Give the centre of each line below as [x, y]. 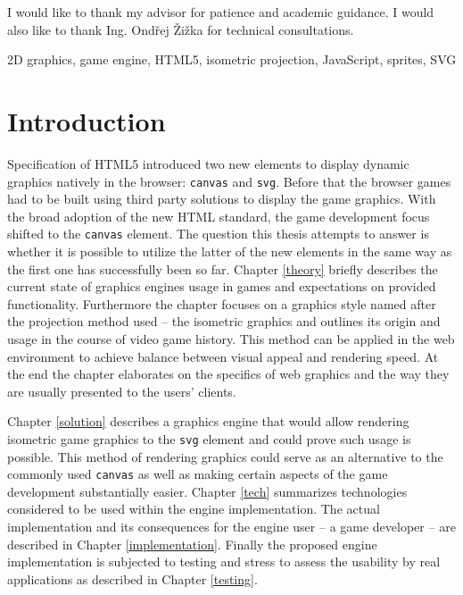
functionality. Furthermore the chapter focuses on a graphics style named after [222, 303]
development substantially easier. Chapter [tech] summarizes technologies [207, 491]
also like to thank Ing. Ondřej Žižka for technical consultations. [181, 29]
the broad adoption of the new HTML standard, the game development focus [219, 216]
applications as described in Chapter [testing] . [132, 578]
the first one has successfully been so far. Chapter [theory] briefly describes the [223, 268]
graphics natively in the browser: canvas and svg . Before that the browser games [229, 181]
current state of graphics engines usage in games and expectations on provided [222, 286]
